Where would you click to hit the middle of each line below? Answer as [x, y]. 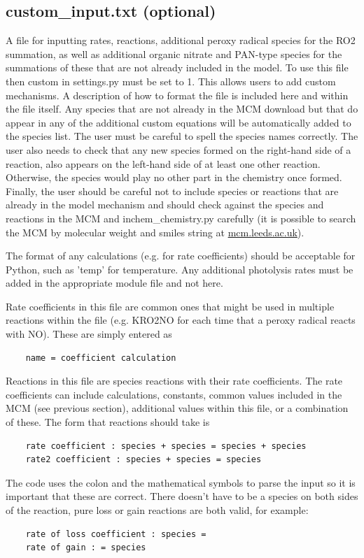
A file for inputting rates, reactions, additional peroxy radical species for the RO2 [181, 40]
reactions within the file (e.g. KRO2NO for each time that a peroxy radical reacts [181, 320]
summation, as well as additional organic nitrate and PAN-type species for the [174, 53]
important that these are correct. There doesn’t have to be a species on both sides [182, 496]
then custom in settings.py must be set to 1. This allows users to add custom [171, 81]
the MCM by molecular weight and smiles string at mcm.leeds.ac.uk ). [155, 232]
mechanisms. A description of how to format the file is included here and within [177, 95]
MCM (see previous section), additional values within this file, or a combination [177, 408]
